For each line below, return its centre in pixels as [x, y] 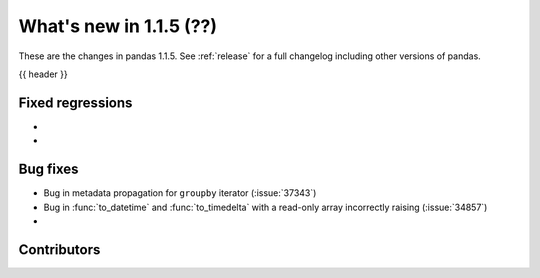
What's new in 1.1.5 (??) [118, 26]
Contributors [59, 249]
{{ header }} [43, 74]
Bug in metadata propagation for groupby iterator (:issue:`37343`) [180, 193]
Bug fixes [48, 169]
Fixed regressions [75, 102]
